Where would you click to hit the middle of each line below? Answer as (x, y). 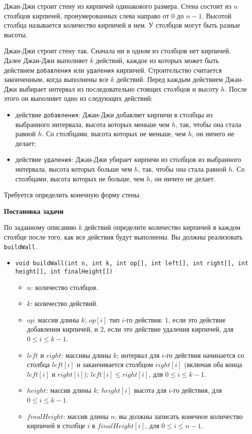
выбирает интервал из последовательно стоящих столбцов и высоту (119, 88)
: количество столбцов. (65, 287)
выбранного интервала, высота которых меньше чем (92, 124)
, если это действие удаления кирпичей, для (168, 329)
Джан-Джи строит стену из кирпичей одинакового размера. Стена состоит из (118, 6)
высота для (150, 390)
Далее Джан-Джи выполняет (46, 60)
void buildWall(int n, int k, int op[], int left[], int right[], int (132, 264)
